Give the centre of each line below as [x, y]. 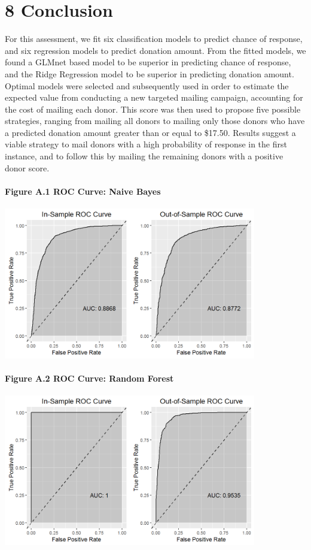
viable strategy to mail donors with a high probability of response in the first [146, 144]
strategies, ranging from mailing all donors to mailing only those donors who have [155, 121]
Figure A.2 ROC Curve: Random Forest [89, 378]
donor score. [27, 167]
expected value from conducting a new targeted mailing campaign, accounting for [154, 97]
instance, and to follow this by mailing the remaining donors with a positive [144, 156]
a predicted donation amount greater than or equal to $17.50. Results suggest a [150, 132]
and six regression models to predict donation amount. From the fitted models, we [155, 50]
